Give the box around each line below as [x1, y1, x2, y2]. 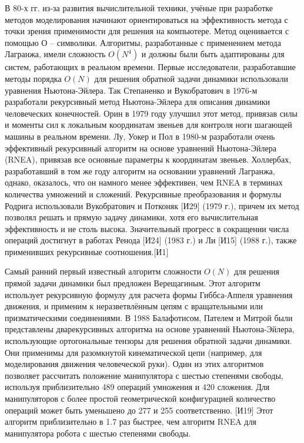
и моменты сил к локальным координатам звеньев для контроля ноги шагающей [5, 118, 292, 131]
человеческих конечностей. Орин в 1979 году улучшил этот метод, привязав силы [5, 107, 298, 119]
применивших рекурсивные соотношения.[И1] [5, 245, 169, 257]
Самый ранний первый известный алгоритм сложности [5, 265, 202, 277]
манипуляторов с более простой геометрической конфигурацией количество [5, 392, 276, 404]
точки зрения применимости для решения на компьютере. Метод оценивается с [5, 25, 289, 37]
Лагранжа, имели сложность [5, 48, 106, 60]
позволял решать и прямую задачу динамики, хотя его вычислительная [5, 211, 258, 223]
